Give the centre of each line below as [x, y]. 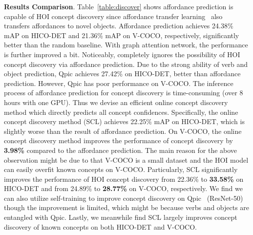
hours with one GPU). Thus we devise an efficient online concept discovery [116, 102]
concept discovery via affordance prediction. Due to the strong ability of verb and [126, 64]
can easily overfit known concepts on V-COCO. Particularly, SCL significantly [121, 169]
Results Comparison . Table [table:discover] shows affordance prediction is [119, 6]
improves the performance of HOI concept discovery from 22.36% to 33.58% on [124, 179]
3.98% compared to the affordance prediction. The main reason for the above [121, 150]
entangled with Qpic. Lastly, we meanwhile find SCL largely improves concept [121, 217]
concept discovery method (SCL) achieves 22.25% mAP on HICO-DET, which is [124, 121]
